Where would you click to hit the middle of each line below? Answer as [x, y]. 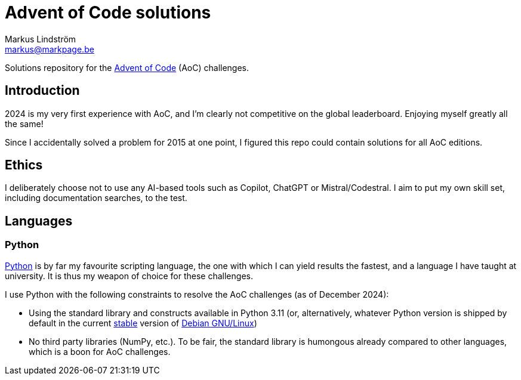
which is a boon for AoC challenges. [100, 351]
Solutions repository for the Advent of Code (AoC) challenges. [127, 67]
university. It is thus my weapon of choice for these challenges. [129, 276]
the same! [24, 123]
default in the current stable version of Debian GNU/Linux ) [143, 323]
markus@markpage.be [50, 49]
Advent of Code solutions [108, 13]
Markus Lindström [41, 39]
